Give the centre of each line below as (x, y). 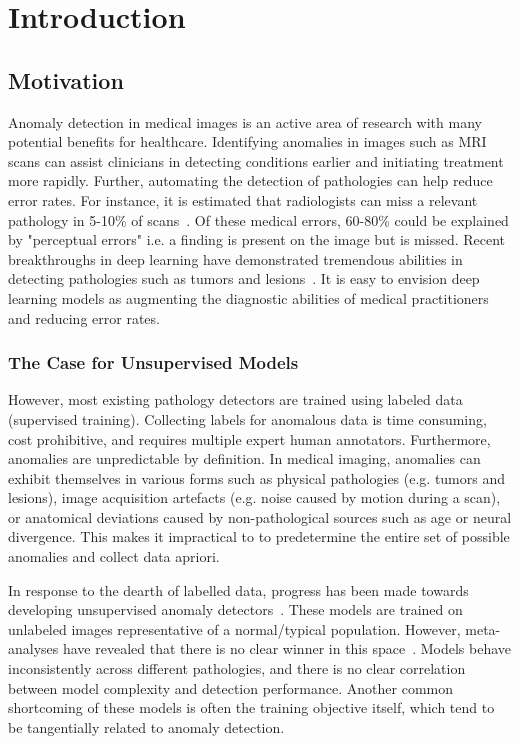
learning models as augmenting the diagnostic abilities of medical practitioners (248, 297)
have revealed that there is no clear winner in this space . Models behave (287, 648)
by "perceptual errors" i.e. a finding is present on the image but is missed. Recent (257, 239)
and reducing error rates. (84, 317)
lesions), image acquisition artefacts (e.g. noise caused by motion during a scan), (254, 497)
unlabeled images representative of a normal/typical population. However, (234, 628)
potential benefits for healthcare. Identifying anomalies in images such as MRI (247, 141)
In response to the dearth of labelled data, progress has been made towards (238, 589)
